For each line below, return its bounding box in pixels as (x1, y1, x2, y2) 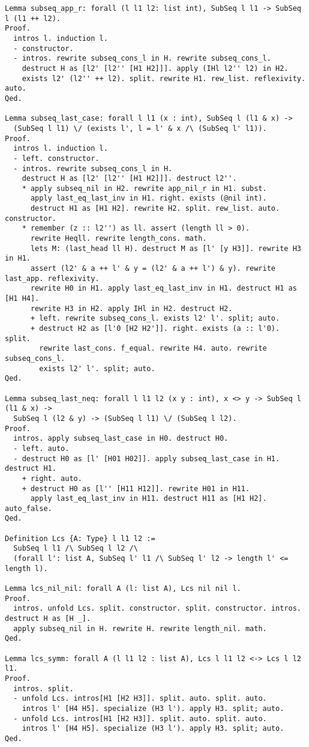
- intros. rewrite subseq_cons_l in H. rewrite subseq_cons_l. (13, 54, 271, 63)
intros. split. (13, 684, 74, 693)
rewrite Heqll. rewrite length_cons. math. (30, 234, 207, 243)
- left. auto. (13, 444, 70, 453)
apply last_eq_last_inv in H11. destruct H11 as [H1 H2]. (30, 494, 267, 503)
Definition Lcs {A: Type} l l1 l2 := (5, 534, 155, 543)
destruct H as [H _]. (5, 614, 91, 623)
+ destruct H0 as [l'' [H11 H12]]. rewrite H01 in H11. (22, 484, 250, 493)
